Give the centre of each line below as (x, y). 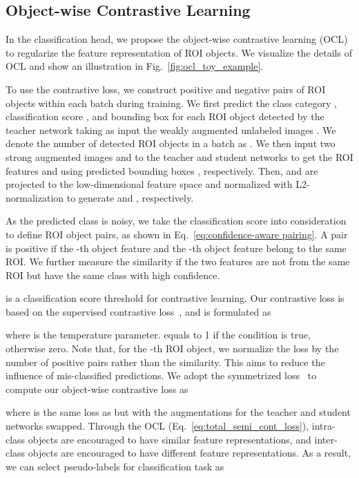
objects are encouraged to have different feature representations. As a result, (190, 453)
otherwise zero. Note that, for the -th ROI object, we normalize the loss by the (172, 348)
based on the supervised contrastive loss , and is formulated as (138, 311)
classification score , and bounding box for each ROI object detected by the (165, 116)
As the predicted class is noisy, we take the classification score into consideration (176, 221)
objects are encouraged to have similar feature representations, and (169, 439)
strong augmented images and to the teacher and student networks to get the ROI (179, 156)
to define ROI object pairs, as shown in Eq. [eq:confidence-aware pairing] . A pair (177, 234)
